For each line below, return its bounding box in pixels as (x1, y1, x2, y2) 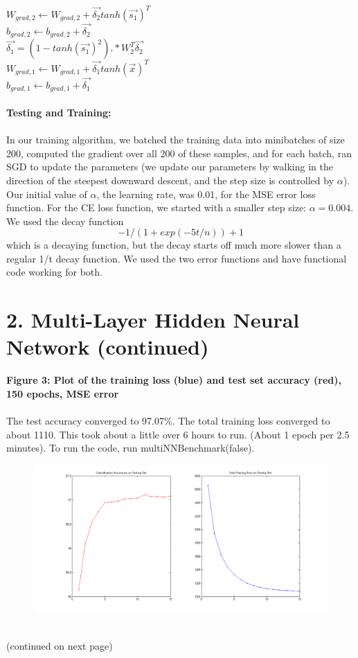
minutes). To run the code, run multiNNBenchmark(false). (6, 441, 255, 455)
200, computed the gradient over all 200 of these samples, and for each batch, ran (6, 145, 352, 160)
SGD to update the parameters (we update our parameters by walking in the (6, 159, 333, 174)
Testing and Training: (6, 105, 111, 119)
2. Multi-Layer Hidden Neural (6, 305, 300, 334)
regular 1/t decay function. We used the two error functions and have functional (6, 251, 347, 265)
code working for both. (6, 265, 102, 279)
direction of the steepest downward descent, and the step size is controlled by (6, 172, 334, 187)
